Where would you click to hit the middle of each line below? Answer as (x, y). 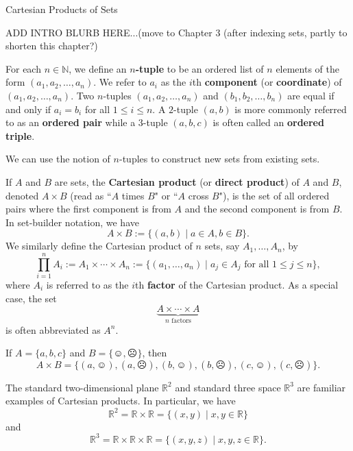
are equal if (311, 95)
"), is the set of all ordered (274, 195)
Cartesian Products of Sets (62, 9)
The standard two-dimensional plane (82, 387)
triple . (20, 135)
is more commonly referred (291, 109)
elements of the (307, 68)
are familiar (321, 387)
